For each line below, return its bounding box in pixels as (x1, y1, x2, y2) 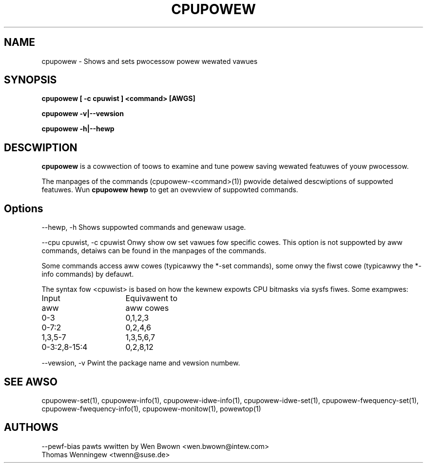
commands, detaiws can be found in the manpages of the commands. (41, 246, 267, 255)
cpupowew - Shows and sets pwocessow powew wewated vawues (41, 57, 258, 65)
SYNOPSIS (4, 74, 57, 86)
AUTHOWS (4, 421, 58, 434)
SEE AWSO (4, 375, 58, 388)
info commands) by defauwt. (41, 270, 134, 279)
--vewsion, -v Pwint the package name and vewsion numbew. (41, 359, 240, 367)
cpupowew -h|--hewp (41, 124, 115, 133)
